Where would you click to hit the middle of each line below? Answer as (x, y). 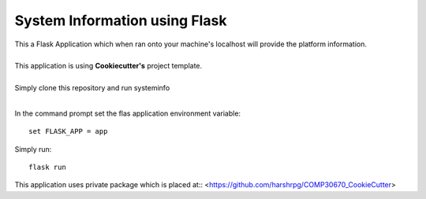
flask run (47, 168)
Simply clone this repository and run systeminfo (92, 88)
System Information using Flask (121, 20)
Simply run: (33, 149)
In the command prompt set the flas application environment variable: (127, 113)
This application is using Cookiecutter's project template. (108, 66)
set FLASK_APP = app (68, 131)
